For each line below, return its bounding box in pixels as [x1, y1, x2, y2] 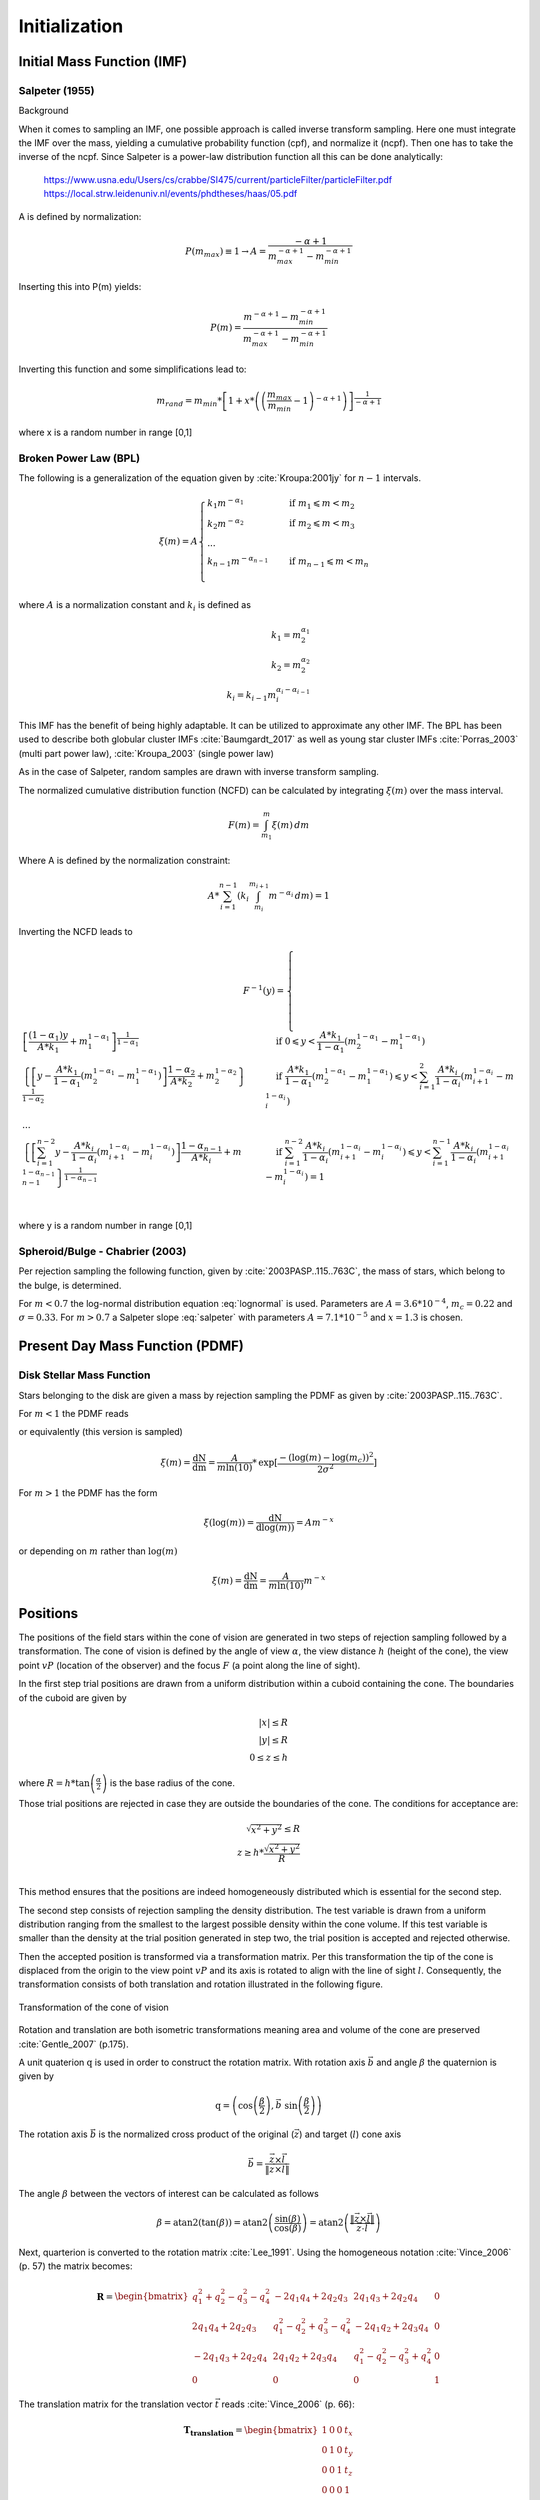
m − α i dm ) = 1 [268, 888, 330, 901]
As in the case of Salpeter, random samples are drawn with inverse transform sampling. [18, 766, 379, 778]
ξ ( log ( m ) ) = [203, 1516, 255, 1528]
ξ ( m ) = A [158, 535, 199, 547]
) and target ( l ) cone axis [298, 2128, 402, 2140]
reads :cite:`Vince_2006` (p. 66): [221, 2398, 355, 2410]
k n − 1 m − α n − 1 [206, 554, 269, 569]
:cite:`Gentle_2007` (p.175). [18, 2038, 129, 2050]
